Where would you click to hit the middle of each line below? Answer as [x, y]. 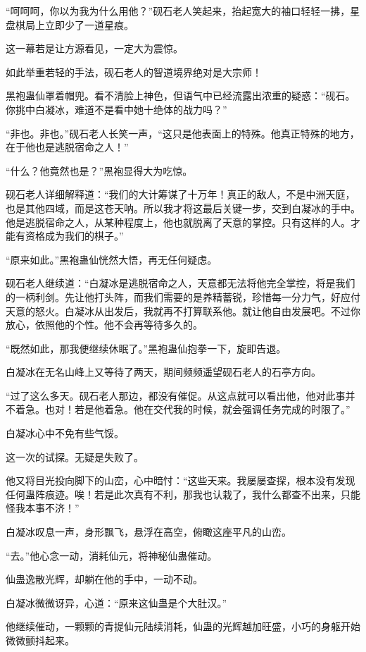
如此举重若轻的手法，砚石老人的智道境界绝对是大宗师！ [134, 72]
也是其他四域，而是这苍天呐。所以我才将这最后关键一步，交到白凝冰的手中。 [183, 208]
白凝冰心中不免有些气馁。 [65, 433]
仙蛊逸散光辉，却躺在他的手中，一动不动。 [104, 579]
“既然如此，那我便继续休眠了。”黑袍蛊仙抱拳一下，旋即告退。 [146, 348]
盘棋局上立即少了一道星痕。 [70, 24]
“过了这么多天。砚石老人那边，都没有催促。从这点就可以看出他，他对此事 [176, 395]
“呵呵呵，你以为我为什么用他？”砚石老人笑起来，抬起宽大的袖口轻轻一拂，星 [183, 11]
